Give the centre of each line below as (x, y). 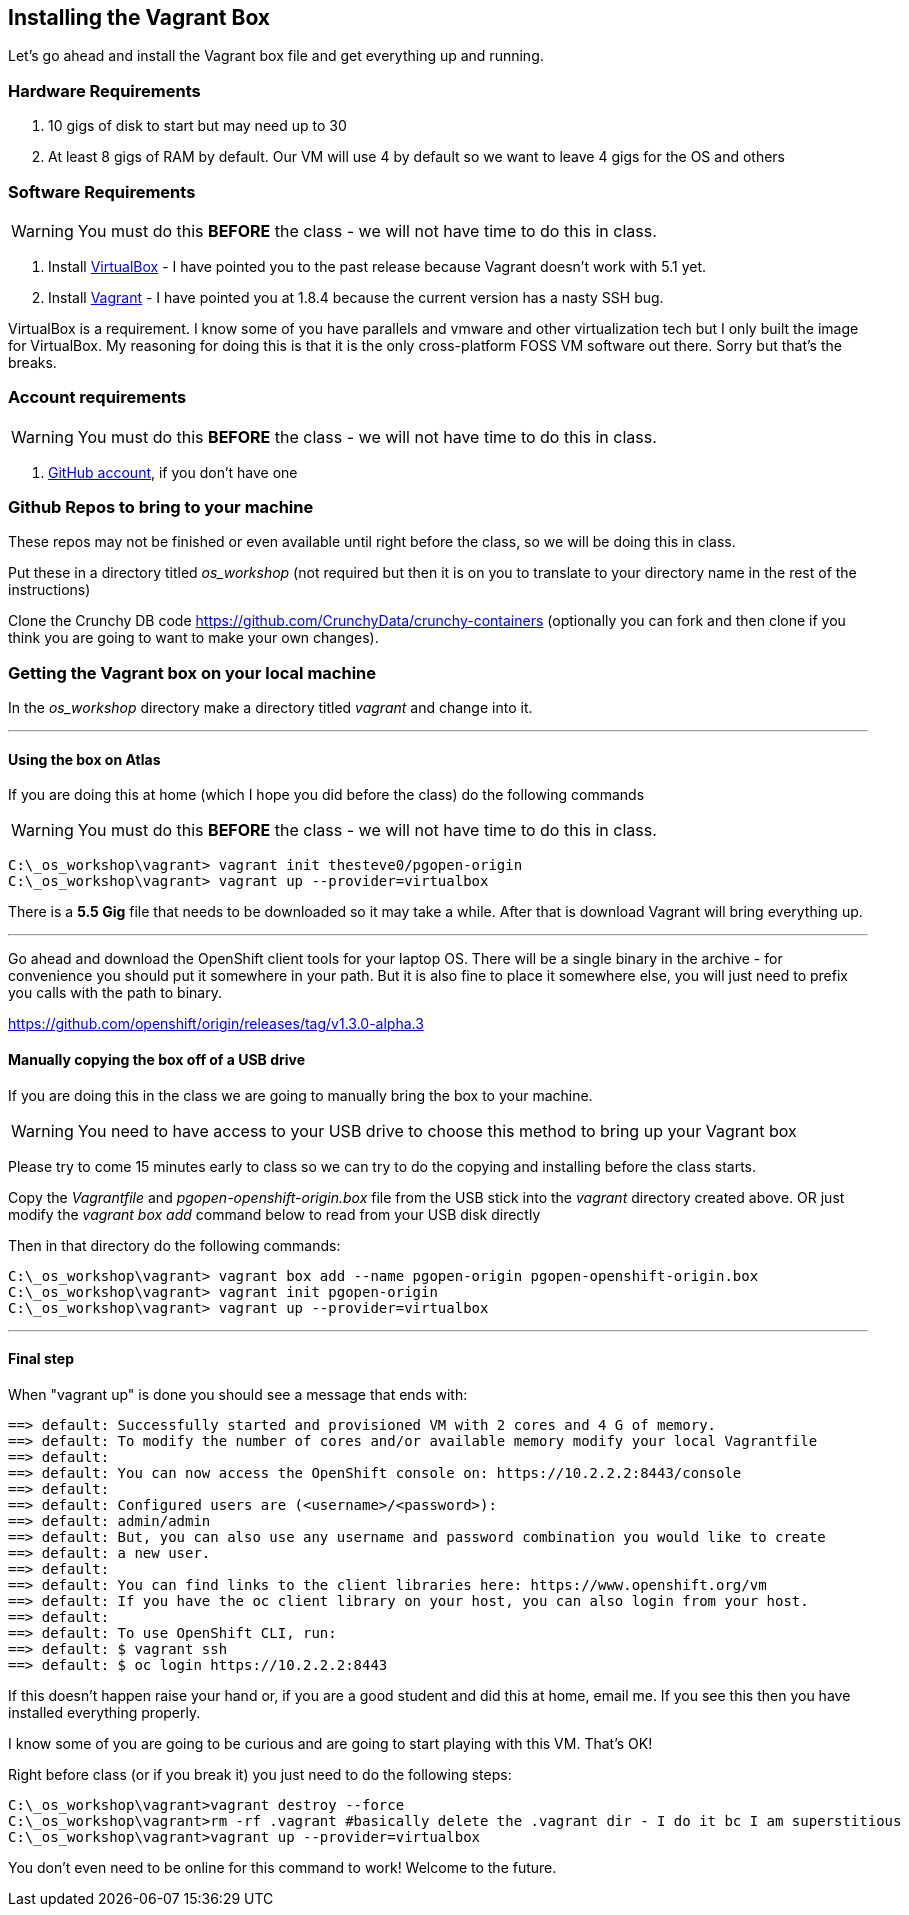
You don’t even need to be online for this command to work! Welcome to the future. (282, 1867)
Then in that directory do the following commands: (174, 1245)
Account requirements (97, 397)
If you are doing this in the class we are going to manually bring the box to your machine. (300, 1095)
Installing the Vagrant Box (139, 17)
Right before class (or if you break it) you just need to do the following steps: (260, 1774)
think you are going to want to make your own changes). (193, 638)
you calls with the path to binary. (115, 993)
